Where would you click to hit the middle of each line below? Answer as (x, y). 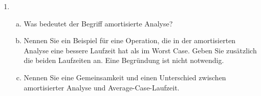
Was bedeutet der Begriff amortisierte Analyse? (98, 23)
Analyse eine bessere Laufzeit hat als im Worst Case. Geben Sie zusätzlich (140, 50)
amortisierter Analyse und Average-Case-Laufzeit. (102, 87)
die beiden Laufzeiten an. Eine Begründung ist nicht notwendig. (124, 60)
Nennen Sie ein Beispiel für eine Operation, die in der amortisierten (130, 40)
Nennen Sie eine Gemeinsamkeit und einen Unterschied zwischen (125, 77)
